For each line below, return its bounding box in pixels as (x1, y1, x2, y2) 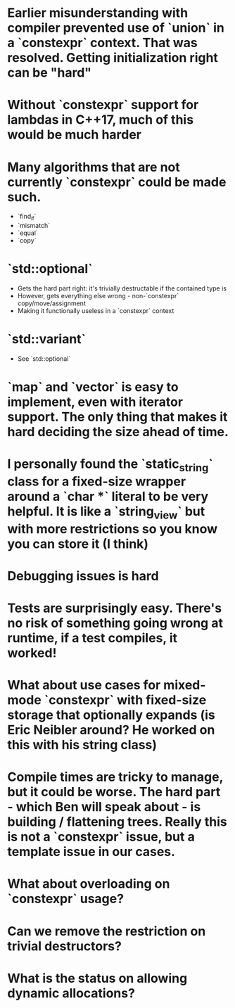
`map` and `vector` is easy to (7, 379, 179, 395)
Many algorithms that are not (7, 159, 181, 175)
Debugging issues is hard (7, 568, 160, 584)
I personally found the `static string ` (7, 456, 213, 474)
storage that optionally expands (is (7, 707, 216, 723)
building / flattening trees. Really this (7, 814, 227, 830)
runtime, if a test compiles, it (7, 630, 178, 646)
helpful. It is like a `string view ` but (7, 503, 205, 522)
